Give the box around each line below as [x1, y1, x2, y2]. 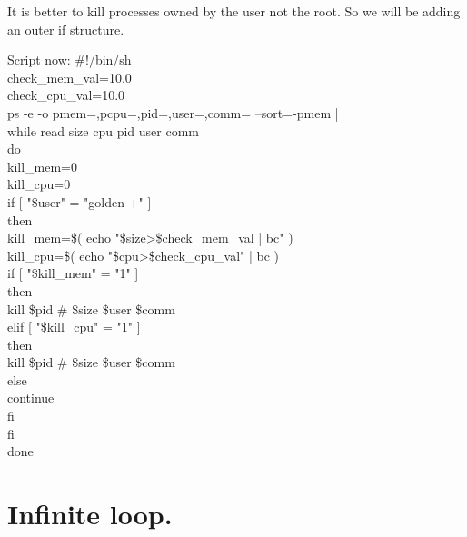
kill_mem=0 [7, 156, 77, 175]
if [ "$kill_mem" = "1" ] [7, 264, 139, 283]
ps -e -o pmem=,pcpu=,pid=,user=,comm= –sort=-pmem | [7, 103, 339, 122]
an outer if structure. [7, 19, 124, 38]
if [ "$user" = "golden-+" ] [7, 192, 152, 211]
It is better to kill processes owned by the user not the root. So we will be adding [7, 2, 461, 20]
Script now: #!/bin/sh [7, 50, 132, 69]
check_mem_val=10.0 [7, 67, 132, 86]
